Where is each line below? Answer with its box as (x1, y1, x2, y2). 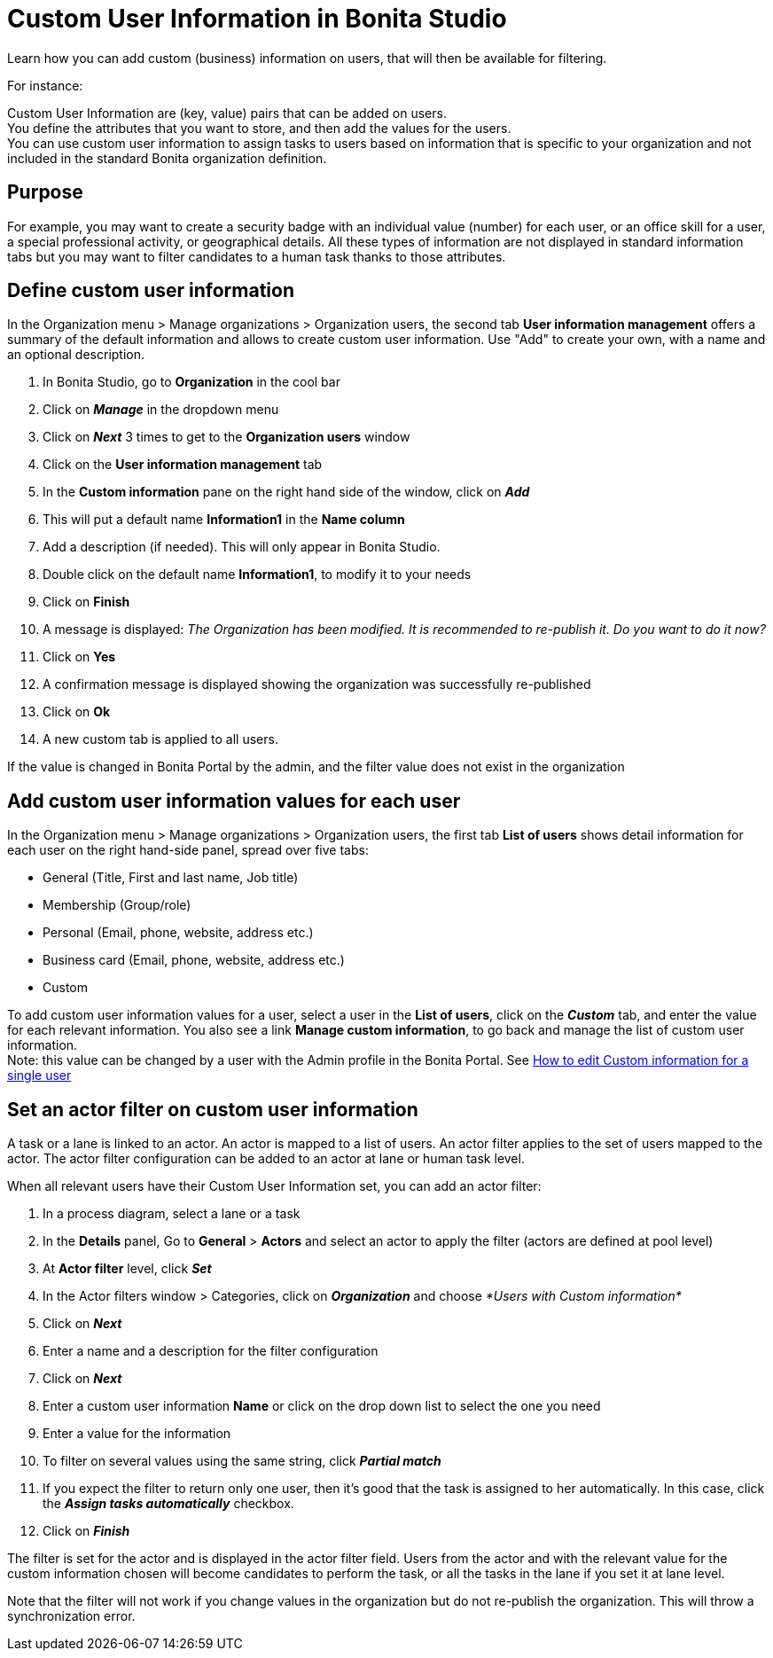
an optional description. (7, 347, 145, 363)
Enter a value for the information (43, 1426, 231, 1442)
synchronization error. (7, 1608, 136, 1624)
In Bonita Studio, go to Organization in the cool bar (43, 374, 340, 390)
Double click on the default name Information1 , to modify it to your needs (43, 567, 472, 583)
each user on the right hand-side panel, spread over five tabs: (7, 842, 369, 858)
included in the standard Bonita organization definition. (7, 150, 327, 166)
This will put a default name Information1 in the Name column (43, 512, 405, 528)
